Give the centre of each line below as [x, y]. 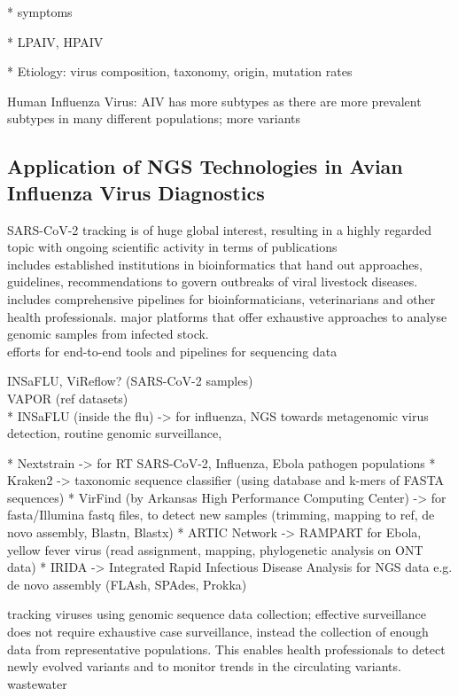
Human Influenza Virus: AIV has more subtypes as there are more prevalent [214, 101]
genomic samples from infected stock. [108, 334]
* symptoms [40, 12]
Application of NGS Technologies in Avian [205, 166]
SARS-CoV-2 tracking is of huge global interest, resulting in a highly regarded [219, 229]
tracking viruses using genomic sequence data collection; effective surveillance [217, 614]
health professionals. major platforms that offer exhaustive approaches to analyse [227, 316]
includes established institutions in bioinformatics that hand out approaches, [215, 264]
